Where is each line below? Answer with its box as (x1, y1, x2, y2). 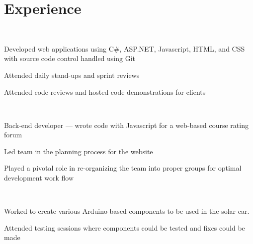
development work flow (4, 173, 74, 183)
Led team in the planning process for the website (4, 146, 153, 156)
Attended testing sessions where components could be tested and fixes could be (4, 222, 245, 233)
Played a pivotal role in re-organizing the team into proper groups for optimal (4, 163, 242, 173)
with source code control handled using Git (4, 53, 136, 63)
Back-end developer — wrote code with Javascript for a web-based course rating (4, 120, 249, 130)
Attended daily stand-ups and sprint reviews (4, 69, 140, 80)
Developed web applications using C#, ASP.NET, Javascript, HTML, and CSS (4, 43, 245, 54)
